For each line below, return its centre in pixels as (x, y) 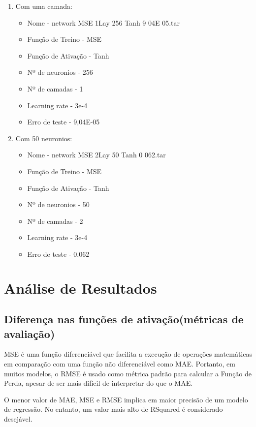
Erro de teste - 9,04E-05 (64, 122)
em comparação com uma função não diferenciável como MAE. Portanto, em (120, 364)
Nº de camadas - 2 (55, 221)
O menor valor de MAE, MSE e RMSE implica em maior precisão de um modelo (126, 399)
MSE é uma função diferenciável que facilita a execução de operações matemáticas (128, 354)
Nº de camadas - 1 (55, 88)
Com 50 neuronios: (44, 138)
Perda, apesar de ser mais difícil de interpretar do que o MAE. (98, 383)
